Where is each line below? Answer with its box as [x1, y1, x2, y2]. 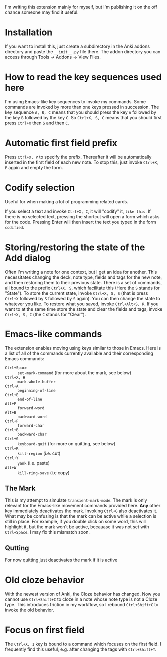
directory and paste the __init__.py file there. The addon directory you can [5, 48, 161, 54]
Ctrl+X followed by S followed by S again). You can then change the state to [5, 295, 161, 301]
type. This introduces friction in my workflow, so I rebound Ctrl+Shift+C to [5, 602, 159, 608]
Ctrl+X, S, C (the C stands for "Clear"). [5, 311, 86, 317]
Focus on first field [5, 624, 85, 636]
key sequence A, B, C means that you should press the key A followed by [5, 109, 156, 115]
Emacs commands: [5, 355, 44, 361]
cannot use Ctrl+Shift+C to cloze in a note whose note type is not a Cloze [5, 596, 158, 602]
